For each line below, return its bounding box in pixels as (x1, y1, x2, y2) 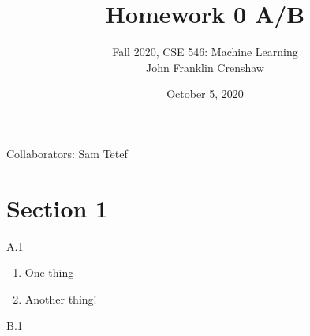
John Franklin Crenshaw (146, 59, 264, 75)
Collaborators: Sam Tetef (6, 145, 128, 161)
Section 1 (6, 191, 109, 224)
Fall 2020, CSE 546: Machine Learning (112, 43, 298, 60)
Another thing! (24, 290, 97, 307)
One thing (24, 264, 74, 281)
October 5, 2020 (166, 85, 244, 102)
